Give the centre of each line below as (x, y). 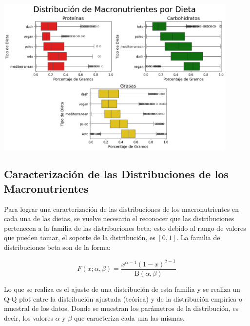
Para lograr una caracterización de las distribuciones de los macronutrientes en (121, 209)
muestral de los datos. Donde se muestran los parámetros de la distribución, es (121, 308)
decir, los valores (29, 317)
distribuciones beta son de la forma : (57, 247)
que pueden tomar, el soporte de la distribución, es (80, 237)
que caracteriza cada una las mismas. (129, 317)
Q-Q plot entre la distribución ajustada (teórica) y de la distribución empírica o (123, 298)
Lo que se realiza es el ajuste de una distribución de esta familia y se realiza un (122, 289)
